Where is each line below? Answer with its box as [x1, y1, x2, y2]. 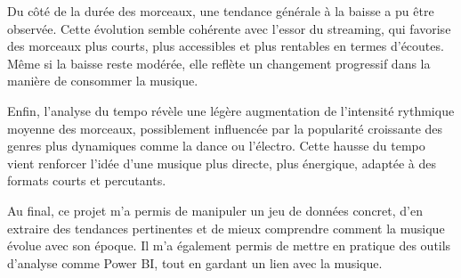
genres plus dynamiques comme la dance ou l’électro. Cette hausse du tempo [7, 136, 425, 155]
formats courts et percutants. [7, 171, 166, 190]
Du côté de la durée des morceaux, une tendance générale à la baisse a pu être [7, 2, 434, 20]
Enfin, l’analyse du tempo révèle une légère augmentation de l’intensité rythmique [7, 101, 455, 119]
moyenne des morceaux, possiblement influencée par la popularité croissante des [7, 119, 443, 137]
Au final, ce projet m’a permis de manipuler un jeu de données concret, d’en [7, 200, 423, 219]
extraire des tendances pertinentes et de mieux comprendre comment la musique [7, 218, 445, 237]
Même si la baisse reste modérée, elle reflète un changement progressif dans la [7, 53, 431, 72]
